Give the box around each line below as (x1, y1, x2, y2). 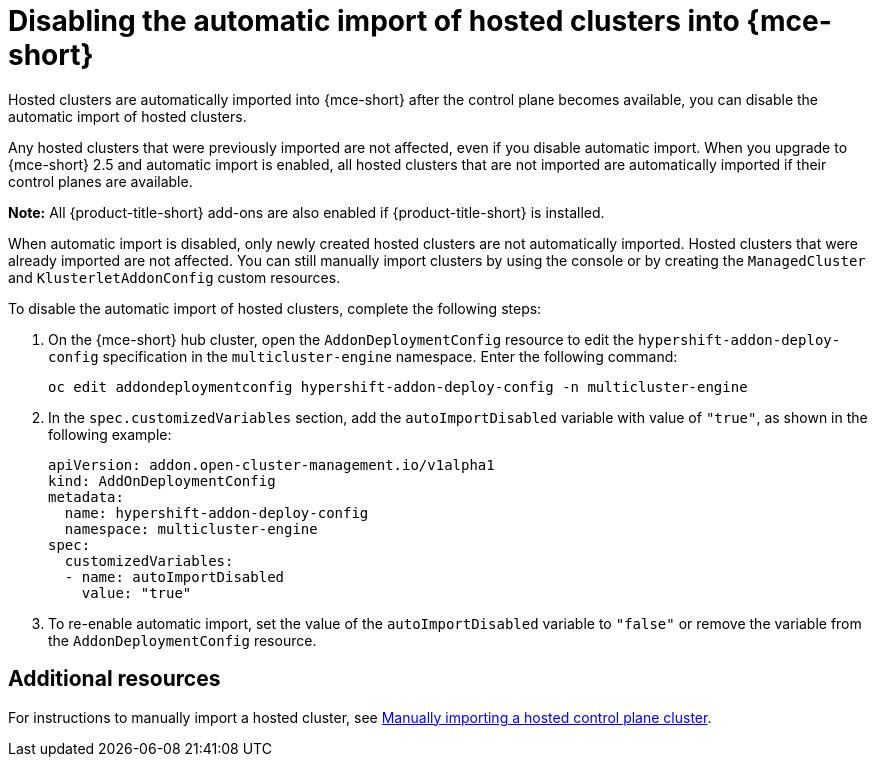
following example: (48, 425, 172, 443)
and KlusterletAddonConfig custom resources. (8, 268, 341, 286)
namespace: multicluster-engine (64, 520, 318, 537)
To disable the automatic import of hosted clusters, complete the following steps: (8, 299, 542, 317)
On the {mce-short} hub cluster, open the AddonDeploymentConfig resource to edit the (48, 330, 634, 348)
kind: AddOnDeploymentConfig (48, 472, 276, 489)
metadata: (48, 488, 124, 505)
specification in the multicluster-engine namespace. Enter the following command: (102, 347, 678, 365)
